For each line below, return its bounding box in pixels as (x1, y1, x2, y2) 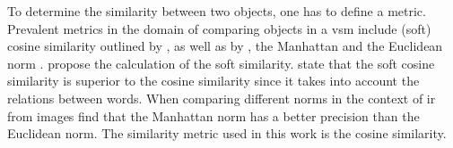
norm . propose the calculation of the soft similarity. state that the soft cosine (7, 53, 435, 72)
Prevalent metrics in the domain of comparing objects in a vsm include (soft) (7, 19, 431, 37)
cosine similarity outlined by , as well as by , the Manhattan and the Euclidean (7, 37, 443, 55)
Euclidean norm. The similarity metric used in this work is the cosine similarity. (7, 124, 447, 143)
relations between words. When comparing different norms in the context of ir (7, 88, 436, 107)
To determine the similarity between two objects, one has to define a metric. (7, 2, 426, 20)
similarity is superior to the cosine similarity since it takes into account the (7, 71, 420, 90)
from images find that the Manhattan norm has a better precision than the (7, 106, 420, 125)
